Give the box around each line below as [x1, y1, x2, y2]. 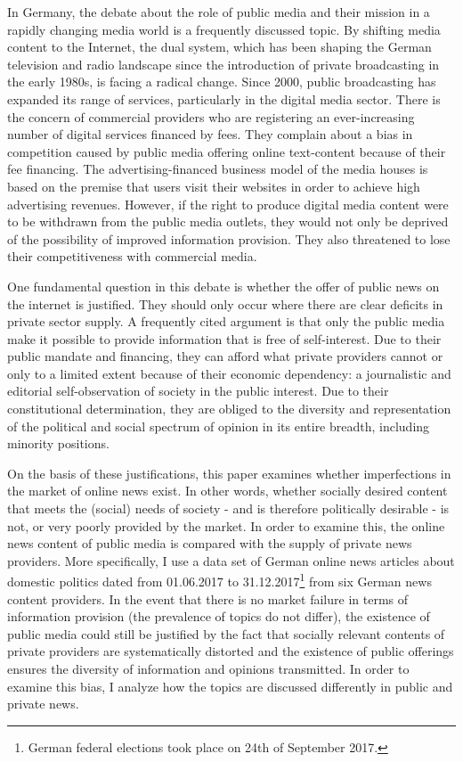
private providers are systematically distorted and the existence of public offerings [7, 642, 454, 660]
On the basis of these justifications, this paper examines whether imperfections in [7, 463, 451, 482]
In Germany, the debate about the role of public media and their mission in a [7, 3, 430, 20]
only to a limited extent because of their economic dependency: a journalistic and [7, 364, 451, 382]
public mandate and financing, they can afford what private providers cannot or [7, 347, 443, 365]
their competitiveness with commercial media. [7, 247, 257, 266]
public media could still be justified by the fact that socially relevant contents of [7, 624, 445, 643]
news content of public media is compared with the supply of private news [7, 534, 412, 553]
